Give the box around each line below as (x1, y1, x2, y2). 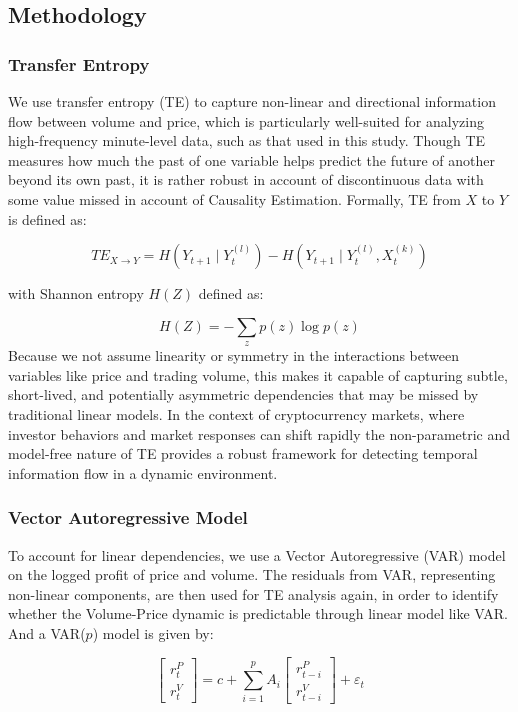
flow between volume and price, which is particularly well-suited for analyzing (8, 110, 484, 131)
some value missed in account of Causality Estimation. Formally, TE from (8, 188, 461, 209)
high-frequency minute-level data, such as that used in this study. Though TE (8, 130, 486, 151)
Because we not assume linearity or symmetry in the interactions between (8, 345, 459, 366)
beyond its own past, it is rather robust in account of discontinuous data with (8, 169, 484, 190)
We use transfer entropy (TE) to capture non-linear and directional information (8, 91, 496, 111)
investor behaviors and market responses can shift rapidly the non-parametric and (8, 423, 511, 444)
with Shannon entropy (8, 283, 144, 304)
